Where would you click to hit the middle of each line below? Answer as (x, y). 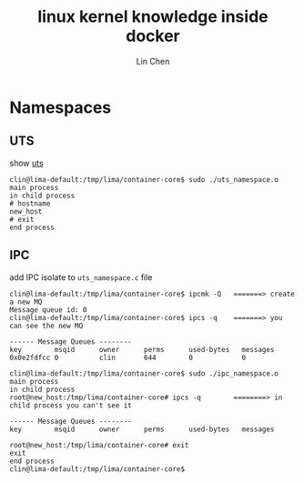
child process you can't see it (71, 405)
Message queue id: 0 (49, 310)
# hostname (30, 203)
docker (153, 36)
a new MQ (26, 302)
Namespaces (61, 107)
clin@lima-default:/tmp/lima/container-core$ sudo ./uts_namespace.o (144, 179)
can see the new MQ (46, 326)
